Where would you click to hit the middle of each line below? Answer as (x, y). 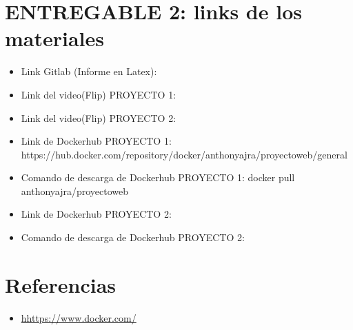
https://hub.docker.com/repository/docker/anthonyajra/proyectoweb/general (184, 154)
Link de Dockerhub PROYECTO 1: (96, 141)
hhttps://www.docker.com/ (79, 317)
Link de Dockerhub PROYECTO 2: (96, 214)
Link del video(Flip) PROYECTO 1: (99, 94)
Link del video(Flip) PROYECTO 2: (99, 117)
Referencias (61, 284)
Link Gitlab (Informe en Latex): (89, 71)
